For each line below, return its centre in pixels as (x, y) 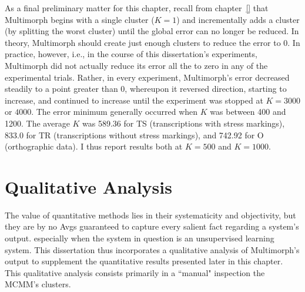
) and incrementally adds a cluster (238, 19)
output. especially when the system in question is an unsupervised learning (140, 238)
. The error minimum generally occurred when (115, 112)
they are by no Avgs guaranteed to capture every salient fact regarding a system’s (152, 226)
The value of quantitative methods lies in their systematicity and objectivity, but (150, 215)
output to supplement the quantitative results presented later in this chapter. (144, 261)
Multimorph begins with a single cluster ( (80, 19)
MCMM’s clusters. (38, 284)
